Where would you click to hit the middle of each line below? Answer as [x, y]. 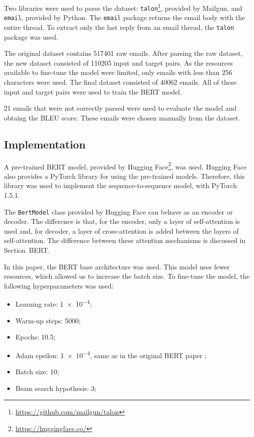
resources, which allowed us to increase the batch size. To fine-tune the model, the [127, 276]
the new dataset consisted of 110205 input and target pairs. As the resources [118, 62]
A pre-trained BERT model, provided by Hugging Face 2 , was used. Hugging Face [125, 166]
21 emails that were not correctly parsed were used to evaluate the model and [120, 108]
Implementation [45, 144]
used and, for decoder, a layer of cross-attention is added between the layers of [121, 231]
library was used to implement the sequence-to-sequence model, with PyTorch [120, 185]
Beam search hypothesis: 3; [56, 388]
